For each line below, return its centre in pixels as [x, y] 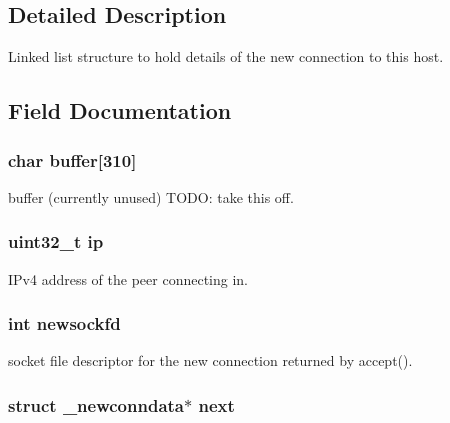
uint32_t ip [56, 241]
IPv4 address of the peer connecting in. [128, 278]
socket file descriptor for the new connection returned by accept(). [210, 360]
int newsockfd [64, 323]
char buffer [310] [72, 159]
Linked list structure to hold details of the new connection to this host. [226, 56]
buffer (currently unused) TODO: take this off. [151, 196]
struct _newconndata [96, 404]
